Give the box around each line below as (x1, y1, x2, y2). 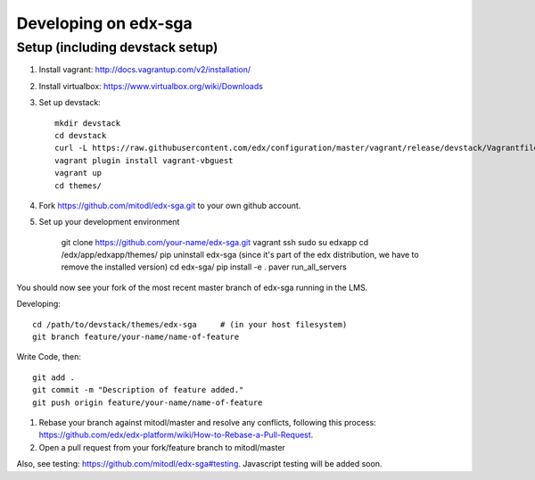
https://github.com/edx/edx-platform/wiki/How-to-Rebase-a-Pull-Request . (38, 429, 314, 441)
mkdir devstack (54, 118, 121, 128)
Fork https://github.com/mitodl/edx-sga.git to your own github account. (38, 200, 301, 211)
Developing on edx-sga (16, 13, 193, 33)
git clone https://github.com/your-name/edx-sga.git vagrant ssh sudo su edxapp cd (61, 236, 369, 247)
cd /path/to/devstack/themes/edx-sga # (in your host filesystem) (32, 319, 348, 329)
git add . (32, 372, 75, 383)
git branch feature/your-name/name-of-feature (32, 332, 240, 343)
